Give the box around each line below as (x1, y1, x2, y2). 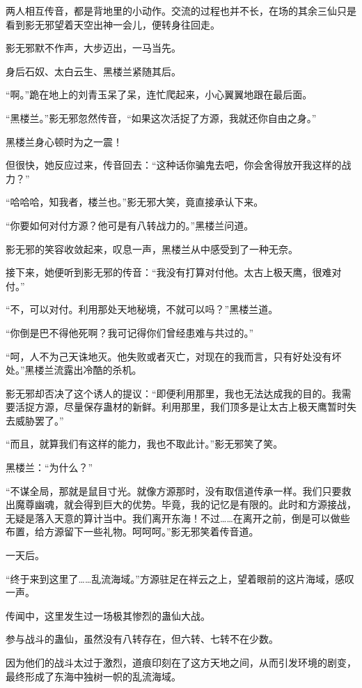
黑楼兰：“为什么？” (6, 460, 93, 475)
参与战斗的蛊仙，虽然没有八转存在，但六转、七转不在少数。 (6, 632, 278, 646)
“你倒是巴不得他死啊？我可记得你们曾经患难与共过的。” (6, 325, 254, 339)
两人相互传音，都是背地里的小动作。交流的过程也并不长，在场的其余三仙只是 (6, 3, 356, 17)
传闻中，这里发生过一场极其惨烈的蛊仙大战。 (6, 608, 210, 622)
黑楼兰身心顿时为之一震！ (6, 134, 123, 148)
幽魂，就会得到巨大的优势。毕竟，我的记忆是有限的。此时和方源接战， (34, 497, 356, 512)
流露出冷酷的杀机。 (54, 362, 142, 377)
